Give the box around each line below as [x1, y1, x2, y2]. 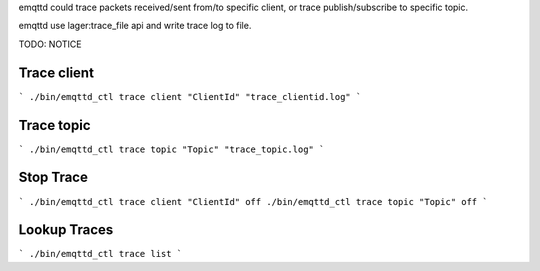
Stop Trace [18, 169, 89, 186]
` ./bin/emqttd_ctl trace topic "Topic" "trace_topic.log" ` [18, 143, 325, 155]
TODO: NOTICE [18, 38, 82, 50]
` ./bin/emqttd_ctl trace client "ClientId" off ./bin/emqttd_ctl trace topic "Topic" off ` [18, 196, 489, 207]
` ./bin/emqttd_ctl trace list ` [18, 248, 183, 260]
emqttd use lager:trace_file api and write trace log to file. [18, 20, 252, 32]
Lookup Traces [18, 221, 114, 239]
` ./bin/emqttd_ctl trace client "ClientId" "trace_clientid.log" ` [18, 91, 362, 102]
